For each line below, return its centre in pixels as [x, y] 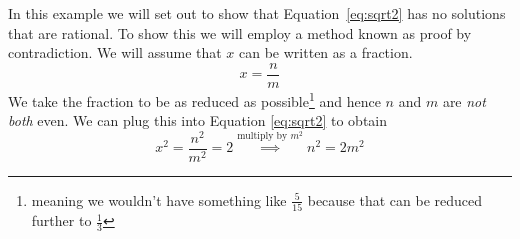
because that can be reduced [395, 199]
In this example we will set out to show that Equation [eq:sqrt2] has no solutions [257, 13]
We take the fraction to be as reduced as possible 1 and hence [194, 99]
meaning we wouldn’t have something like [159, 199]
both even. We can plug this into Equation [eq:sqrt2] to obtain [198, 120]
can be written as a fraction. [326, 52]
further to [61, 220]
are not [464, 100]
